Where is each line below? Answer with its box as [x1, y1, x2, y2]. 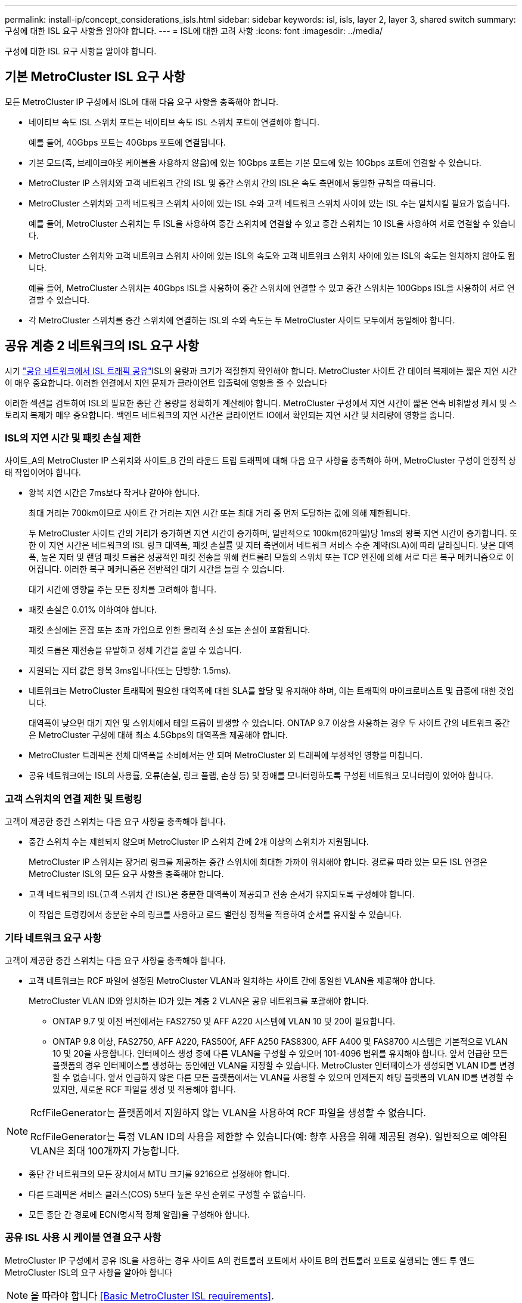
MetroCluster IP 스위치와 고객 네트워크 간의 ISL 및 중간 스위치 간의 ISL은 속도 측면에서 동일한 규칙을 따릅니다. [29, 177, 436, 188]
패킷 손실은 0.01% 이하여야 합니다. [29, 604, 157, 615]
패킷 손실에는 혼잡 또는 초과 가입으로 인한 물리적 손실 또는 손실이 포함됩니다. [29, 625, 310, 635]
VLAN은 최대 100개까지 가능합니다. [30, 1144, 179, 1157]
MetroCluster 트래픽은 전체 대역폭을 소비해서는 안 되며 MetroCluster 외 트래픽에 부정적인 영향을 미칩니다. [29, 750, 423, 761]
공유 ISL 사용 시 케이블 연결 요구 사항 [5, 1231, 161, 1244]
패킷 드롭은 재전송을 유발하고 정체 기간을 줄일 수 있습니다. [29, 645, 242, 656]
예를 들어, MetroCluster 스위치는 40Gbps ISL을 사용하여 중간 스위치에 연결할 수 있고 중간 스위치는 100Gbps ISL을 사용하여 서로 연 [29, 282, 515, 293]
